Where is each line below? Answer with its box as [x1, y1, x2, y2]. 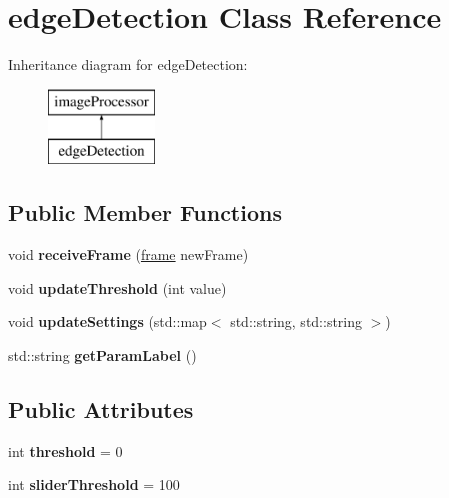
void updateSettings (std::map [8, 311, 207, 332]
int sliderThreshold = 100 [8, 474, 180, 495]
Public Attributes [8, 393, 194, 424]
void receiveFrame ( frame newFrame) [8, 244, 249, 265]
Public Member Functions [8, 197, 282, 228]
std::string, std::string [230, 311, 363, 332]
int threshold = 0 [8, 440, 123, 461]
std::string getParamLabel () [8, 344, 197, 365]
